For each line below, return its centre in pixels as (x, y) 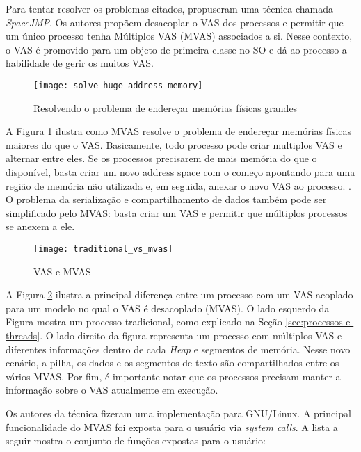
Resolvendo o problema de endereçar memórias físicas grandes (166, 107)
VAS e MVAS (62, 271)
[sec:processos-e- (320, 322)
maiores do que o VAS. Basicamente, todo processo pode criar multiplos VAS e (174, 144)
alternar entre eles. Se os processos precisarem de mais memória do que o (161, 158)
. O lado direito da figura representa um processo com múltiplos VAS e (191, 335)
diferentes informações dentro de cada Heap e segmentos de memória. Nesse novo (178, 349)
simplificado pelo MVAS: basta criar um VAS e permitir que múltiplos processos (177, 212)
